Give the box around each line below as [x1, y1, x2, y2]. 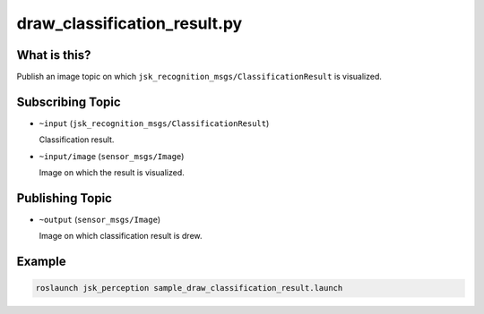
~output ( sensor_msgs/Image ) [39, 215, 161, 225]
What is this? [16, 47, 91, 63]
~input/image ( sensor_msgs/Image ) [39, 150, 185, 161]
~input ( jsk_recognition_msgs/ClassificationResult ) [39, 117, 270, 129]
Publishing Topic [16, 191, 112, 206]
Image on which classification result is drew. [39, 231, 203, 242]
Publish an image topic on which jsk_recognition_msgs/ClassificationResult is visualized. [16, 72, 383, 82]
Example [16, 254, 66, 269]
